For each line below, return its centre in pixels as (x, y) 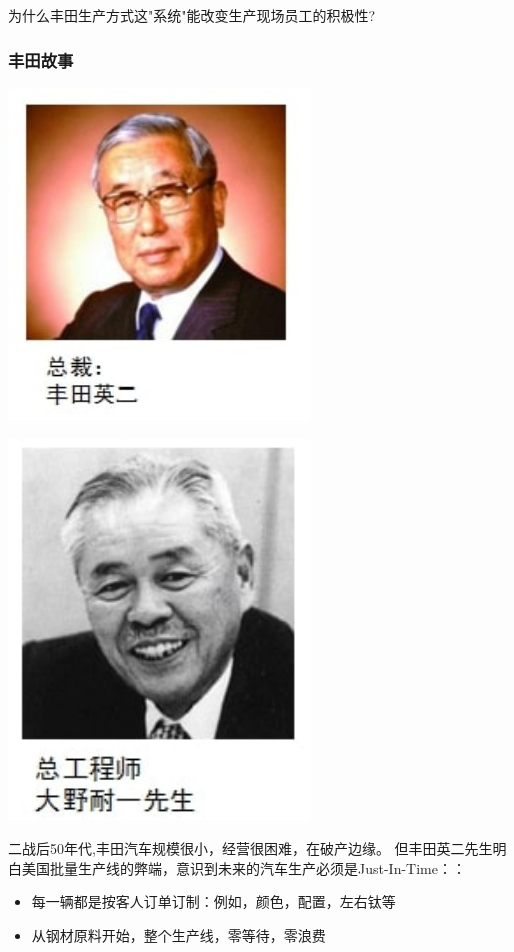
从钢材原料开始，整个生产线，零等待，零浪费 (178, 934)
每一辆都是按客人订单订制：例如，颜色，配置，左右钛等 (213, 901)
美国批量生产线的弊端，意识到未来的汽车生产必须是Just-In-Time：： (243, 867)
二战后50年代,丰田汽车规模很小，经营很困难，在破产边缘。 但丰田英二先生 (250, 848)
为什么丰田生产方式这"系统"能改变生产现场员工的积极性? (192, 15)
